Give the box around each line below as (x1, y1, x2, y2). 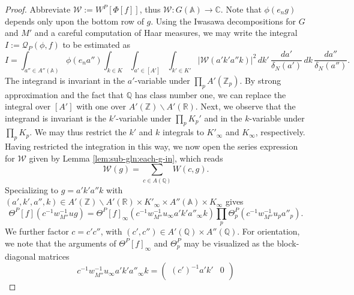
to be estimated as (62, 38, 130, 50)
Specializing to (5, 183, 59, 196)
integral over (5, 100, 51, 112)
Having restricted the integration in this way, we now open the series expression (5, 140, 298, 153)
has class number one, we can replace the (134, 88, 286, 101)
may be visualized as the (184, 236, 274, 249)
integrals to (162, 126, 204, 138)
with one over (76, 100, 127, 112)
